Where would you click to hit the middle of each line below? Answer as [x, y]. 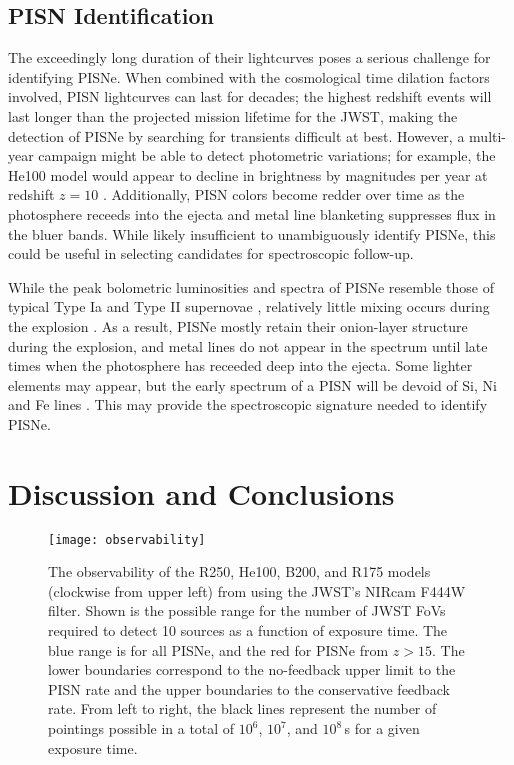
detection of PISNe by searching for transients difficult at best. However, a [236, 135]
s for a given [382, 728]
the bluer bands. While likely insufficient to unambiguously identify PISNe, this [252, 233]
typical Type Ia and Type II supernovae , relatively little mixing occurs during [249, 306]
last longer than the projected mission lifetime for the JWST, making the [233, 115]
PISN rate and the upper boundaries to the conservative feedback [249, 688]
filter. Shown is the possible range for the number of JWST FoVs [247, 610]
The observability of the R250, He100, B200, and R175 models [239, 571]
